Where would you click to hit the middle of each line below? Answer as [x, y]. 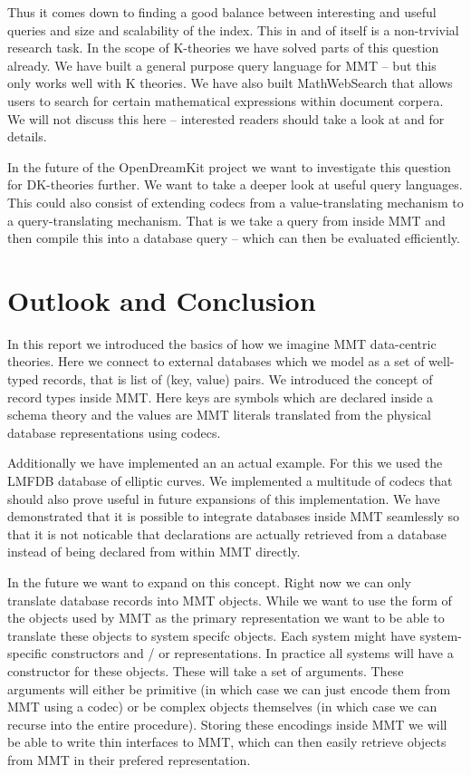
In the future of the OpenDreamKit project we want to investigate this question [229, 166]
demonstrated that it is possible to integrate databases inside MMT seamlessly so [234, 516]
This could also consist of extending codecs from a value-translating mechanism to [235, 202]
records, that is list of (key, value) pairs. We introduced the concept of [238, 379]
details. [27, 136]
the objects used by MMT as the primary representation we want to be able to [226, 618]
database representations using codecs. [114, 432]
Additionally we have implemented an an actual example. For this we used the [225, 463]
